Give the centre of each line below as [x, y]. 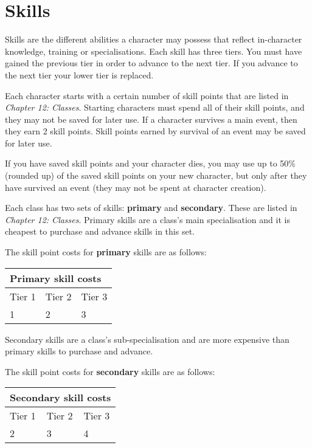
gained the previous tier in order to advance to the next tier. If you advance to [151, 63]
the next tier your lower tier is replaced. [79, 74]
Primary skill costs [56, 278]
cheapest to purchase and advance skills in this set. [100, 231]
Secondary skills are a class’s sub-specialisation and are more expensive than [147, 339]
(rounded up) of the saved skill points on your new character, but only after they [156, 175]
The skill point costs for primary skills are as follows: [106, 252]
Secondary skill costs [61, 398]
